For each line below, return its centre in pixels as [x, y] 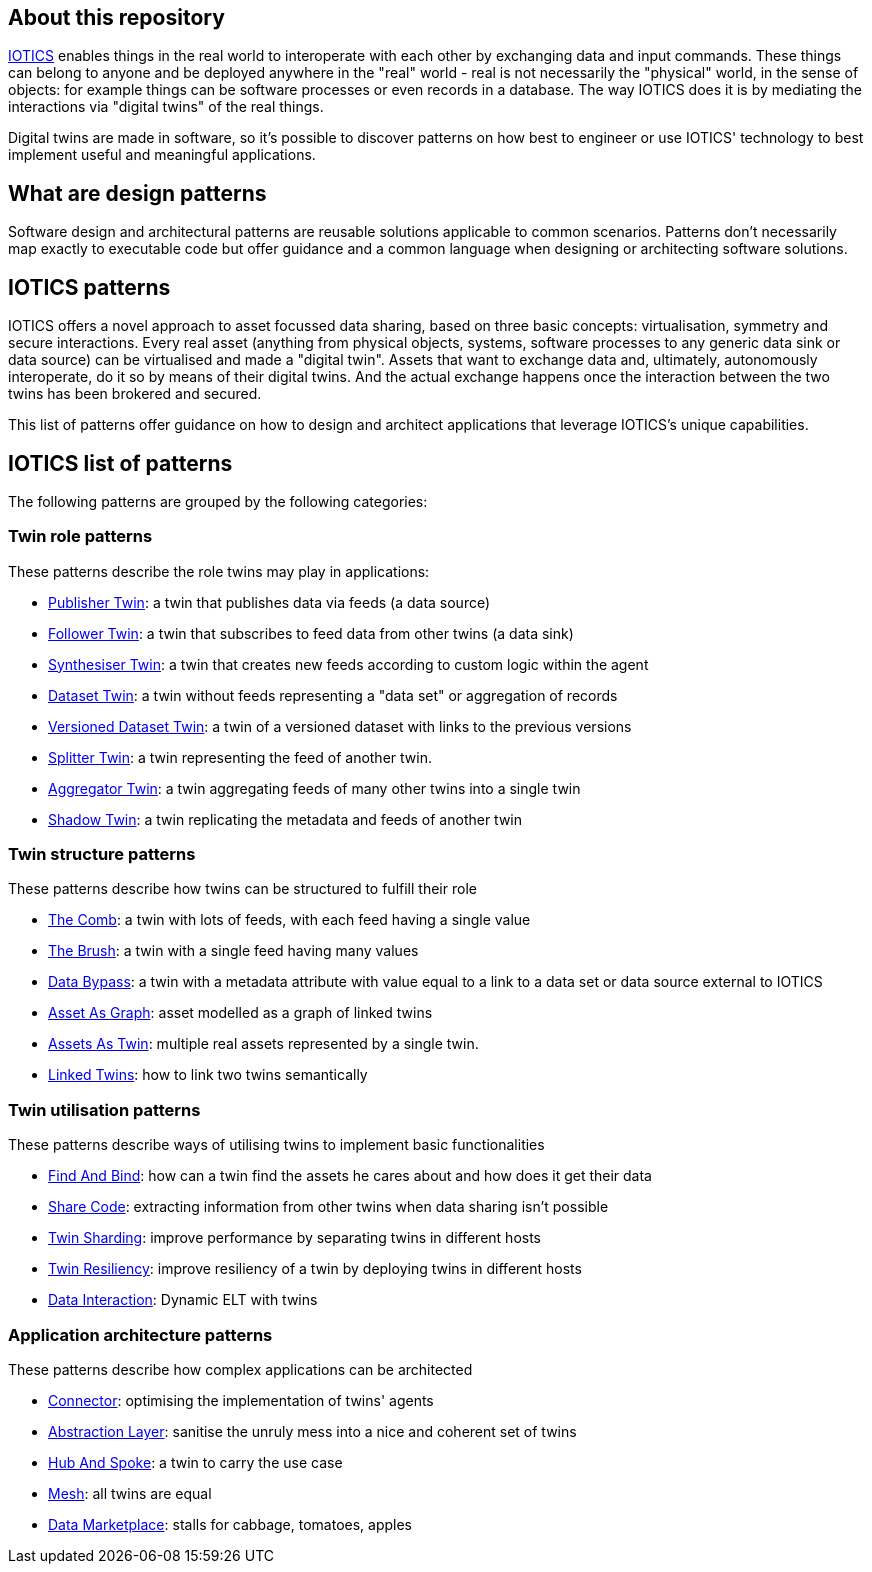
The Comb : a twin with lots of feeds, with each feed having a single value [289, 920]
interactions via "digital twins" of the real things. [166, 107]
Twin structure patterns [102, 854]
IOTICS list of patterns [120, 463]
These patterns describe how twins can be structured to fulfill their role [242, 889]
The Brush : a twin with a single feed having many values [233, 951]
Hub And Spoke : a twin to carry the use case [195, 1462]
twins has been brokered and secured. [135, 394]
